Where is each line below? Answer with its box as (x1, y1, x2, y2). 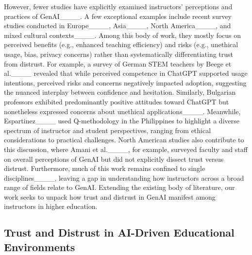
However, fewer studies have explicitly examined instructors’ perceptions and (4, 1, 233, 11)
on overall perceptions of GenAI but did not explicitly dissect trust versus (4, 153, 224, 164)
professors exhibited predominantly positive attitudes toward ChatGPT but (4, 96, 229, 106)
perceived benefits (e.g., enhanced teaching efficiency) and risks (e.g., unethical (4, 39, 238, 50)
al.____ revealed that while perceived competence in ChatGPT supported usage (4, 68, 248, 78)
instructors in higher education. (4, 201, 98, 211)
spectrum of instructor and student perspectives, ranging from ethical (4, 125, 211, 135)
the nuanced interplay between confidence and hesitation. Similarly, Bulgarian (4, 87, 236, 97)
